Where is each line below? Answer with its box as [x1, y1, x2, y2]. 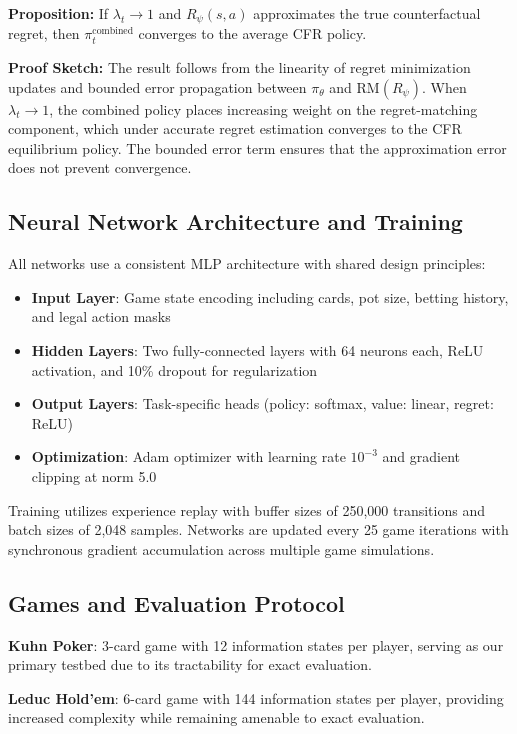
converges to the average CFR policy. [138, 23, 367, 44]
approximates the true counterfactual [253, 3, 481, 23]
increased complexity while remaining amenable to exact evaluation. [8, 707, 425, 728]
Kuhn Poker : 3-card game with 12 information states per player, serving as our [8, 634, 504, 655]
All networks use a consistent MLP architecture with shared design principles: [8, 253, 486, 274]
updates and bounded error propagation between [8, 76, 307, 97]
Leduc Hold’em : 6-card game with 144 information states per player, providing [8, 687, 504, 708]
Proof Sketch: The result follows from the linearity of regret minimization [8, 57, 471, 78]
